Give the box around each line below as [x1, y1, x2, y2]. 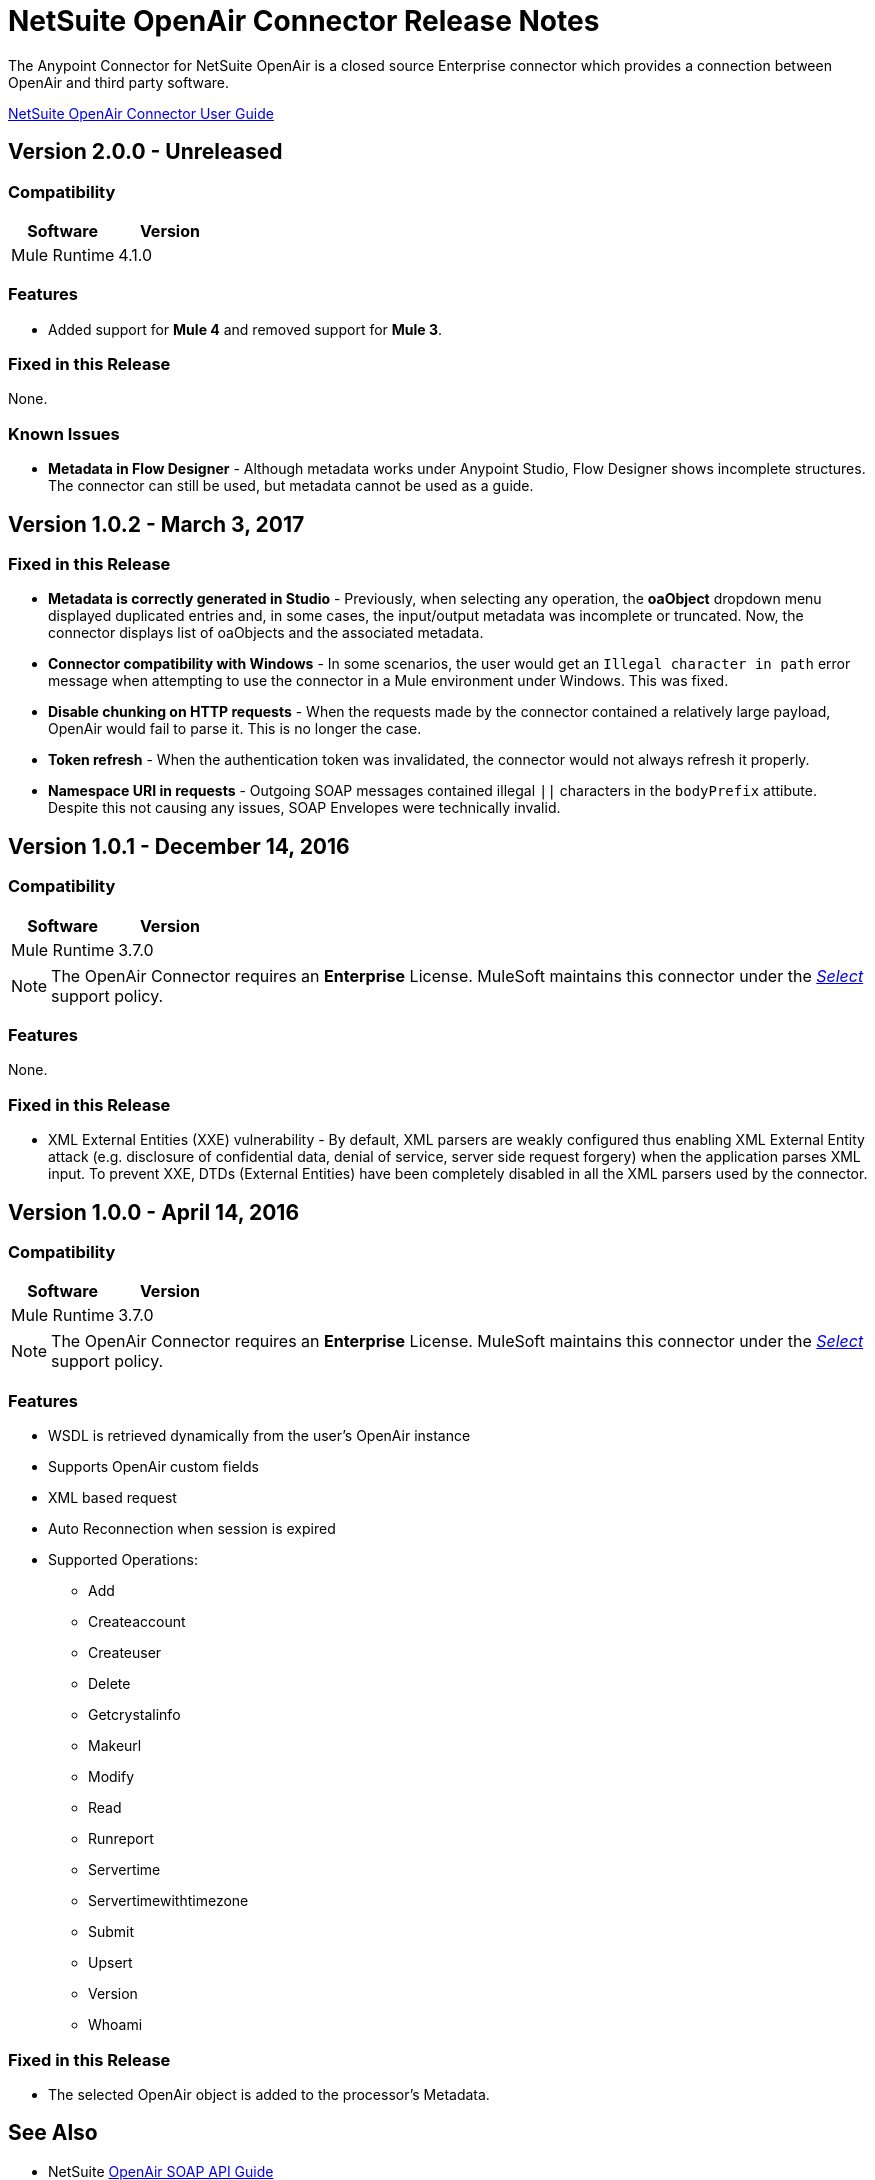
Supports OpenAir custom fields [48, 1458, 259, 1476]
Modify [88, 1768, 135, 1786]
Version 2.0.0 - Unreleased [8, 139, 283, 165]
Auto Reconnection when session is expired [48, 1520, 336, 1538]
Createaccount [88, 1613, 186, 1631]
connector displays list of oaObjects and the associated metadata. [48, 624, 484, 642]
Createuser [88, 1644, 162, 1662]
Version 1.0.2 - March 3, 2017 [8, 511, 305, 537]
